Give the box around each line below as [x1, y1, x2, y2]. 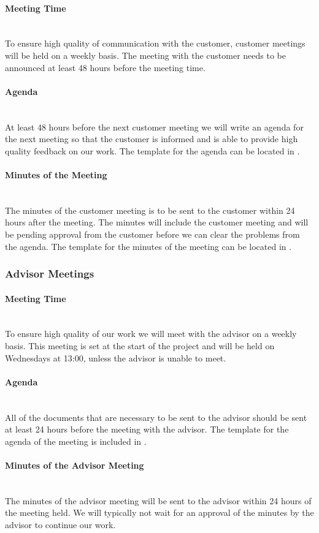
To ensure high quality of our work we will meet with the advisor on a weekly [5, 327, 297, 340]
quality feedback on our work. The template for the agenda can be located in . [5, 144, 300, 157]
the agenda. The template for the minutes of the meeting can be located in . [5, 240, 292, 252]
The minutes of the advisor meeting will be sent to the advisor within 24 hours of [5, 494, 312, 507]
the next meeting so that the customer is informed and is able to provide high [5, 132, 298, 145]
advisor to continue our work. [5, 518, 116, 531]
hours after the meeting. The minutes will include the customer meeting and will [5, 216, 309, 229]
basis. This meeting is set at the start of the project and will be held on [5, 339, 275, 352]
